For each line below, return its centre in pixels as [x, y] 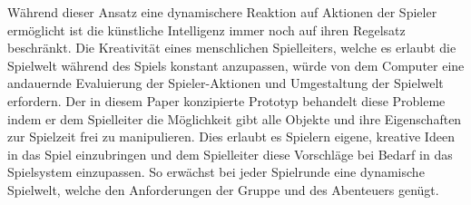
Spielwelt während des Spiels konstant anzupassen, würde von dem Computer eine [236, 65]
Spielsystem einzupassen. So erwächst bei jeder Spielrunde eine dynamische [216, 172]
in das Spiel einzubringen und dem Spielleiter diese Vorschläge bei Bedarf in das [230, 154]
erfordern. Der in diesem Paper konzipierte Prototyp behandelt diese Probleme [226, 100]
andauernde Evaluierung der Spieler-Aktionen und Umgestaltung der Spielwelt [226, 83]
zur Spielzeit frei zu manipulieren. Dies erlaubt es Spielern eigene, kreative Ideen [231, 137]
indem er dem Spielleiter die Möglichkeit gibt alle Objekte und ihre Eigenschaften [235, 118]
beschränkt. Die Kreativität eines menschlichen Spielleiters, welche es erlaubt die [232, 48]
